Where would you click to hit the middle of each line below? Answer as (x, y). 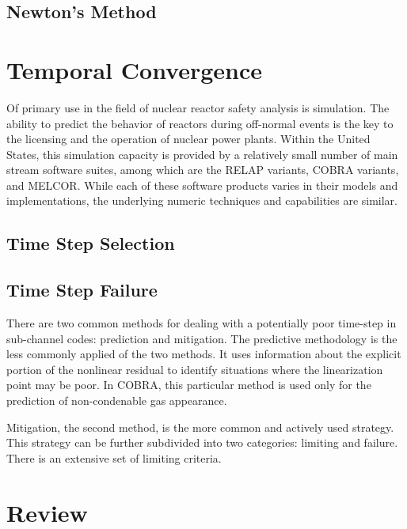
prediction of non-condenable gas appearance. (117, 401)
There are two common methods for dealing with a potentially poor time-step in (202, 323)
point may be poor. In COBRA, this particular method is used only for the (189, 385)
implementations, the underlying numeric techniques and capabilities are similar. (202, 200)
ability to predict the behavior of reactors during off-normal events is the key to (200, 123)
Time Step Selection (91, 243)
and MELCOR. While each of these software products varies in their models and (202, 185)
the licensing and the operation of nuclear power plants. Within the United (188, 139)
